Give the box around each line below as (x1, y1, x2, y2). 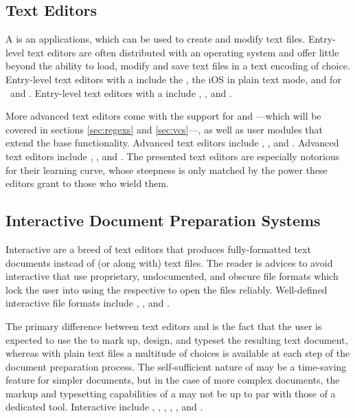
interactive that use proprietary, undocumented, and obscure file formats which (5, 269, 339, 283)
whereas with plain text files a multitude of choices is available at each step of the (5, 346, 350, 360)
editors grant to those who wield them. (5, 176, 169, 190)
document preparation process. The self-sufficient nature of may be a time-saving (5, 359, 347, 373)
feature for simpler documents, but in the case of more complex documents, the (5, 373, 340, 387)
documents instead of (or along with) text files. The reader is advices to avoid (5, 255, 333, 269)
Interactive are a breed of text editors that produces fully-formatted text (5, 241, 311, 256)
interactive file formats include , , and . (5, 296, 170, 310)
